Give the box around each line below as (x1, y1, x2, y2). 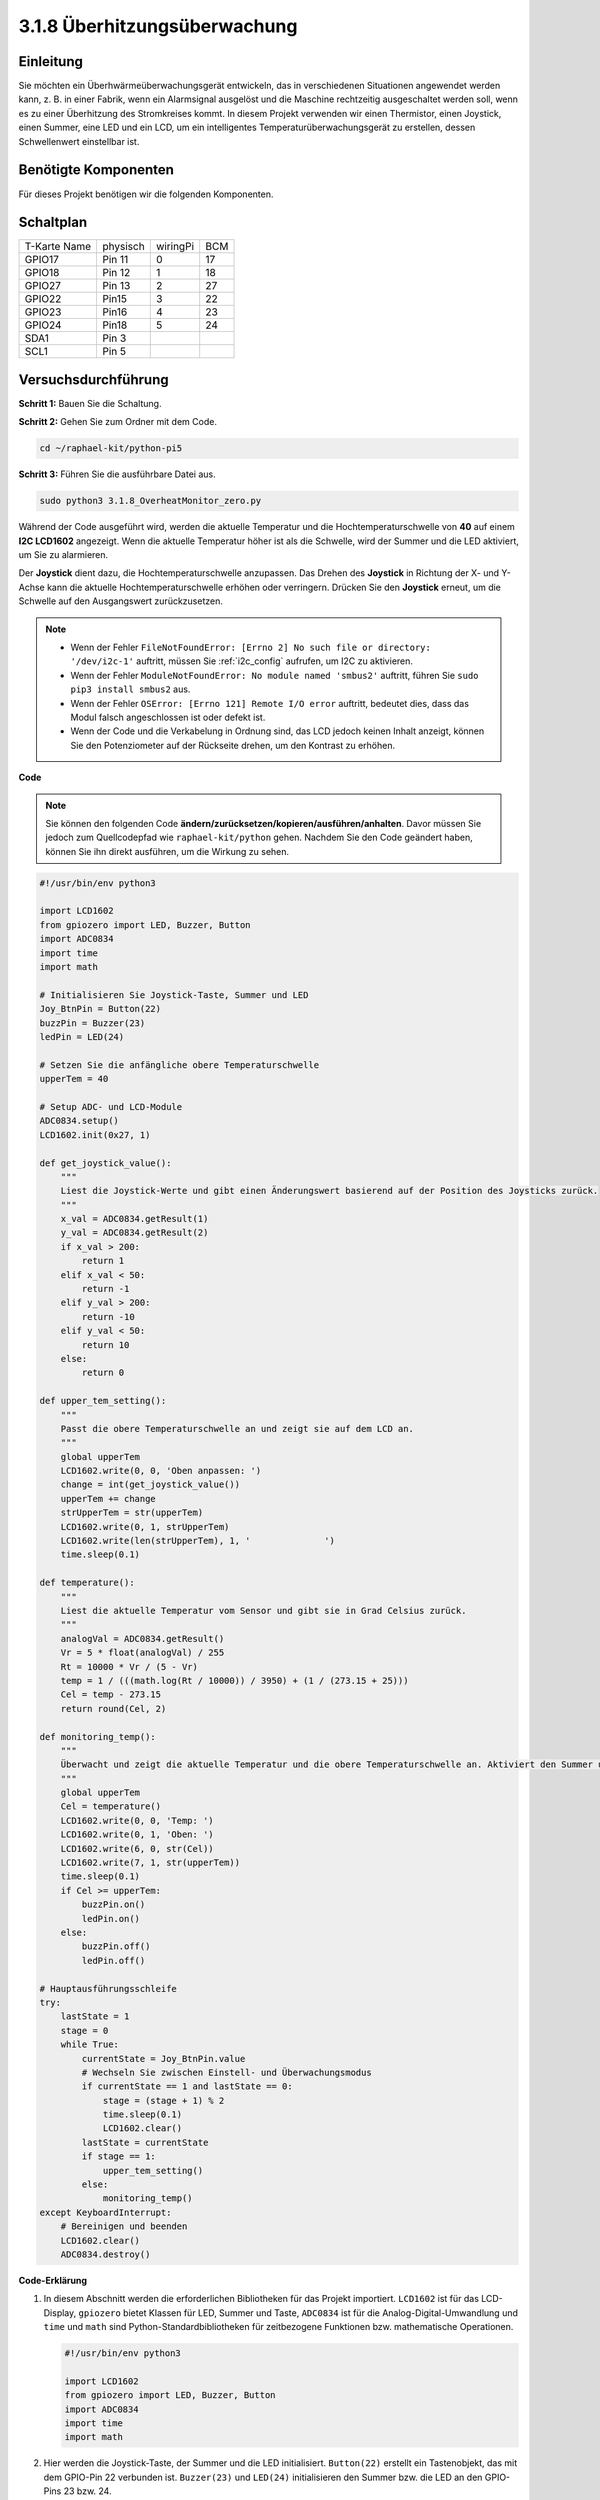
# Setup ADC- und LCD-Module (39, 1101, 183, 1112)
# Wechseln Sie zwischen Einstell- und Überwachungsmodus (81, 2066, 372, 2078)
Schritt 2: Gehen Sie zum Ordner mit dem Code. (18, 416, 217, 428)
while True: (60, 2039, 120, 2050)
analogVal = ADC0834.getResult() (60, 1633, 225, 1644)
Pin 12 (102, 266, 131, 280)
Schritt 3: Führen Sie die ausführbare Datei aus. (18, 468, 216, 480)
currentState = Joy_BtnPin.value (81, 2053, 246, 2064)
